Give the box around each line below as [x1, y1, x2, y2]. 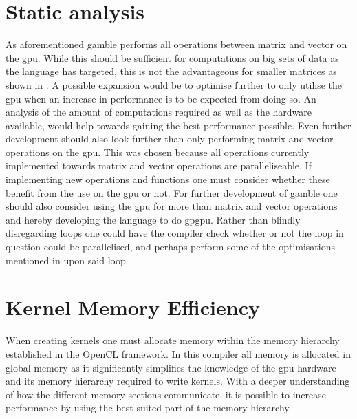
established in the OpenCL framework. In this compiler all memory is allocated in [6, 346, 351, 361]
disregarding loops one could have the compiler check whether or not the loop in [6, 226, 344, 240]
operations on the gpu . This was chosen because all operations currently [6, 144, 310, 159]
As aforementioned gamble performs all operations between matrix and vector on [6, 37, 347, 52]
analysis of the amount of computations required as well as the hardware [6, 105, 312, 119]
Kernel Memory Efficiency [6, 293, 260, 321]
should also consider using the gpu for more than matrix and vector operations [6, 199, 338, 213]
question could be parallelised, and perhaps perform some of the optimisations [6, 239, 335, 254]
